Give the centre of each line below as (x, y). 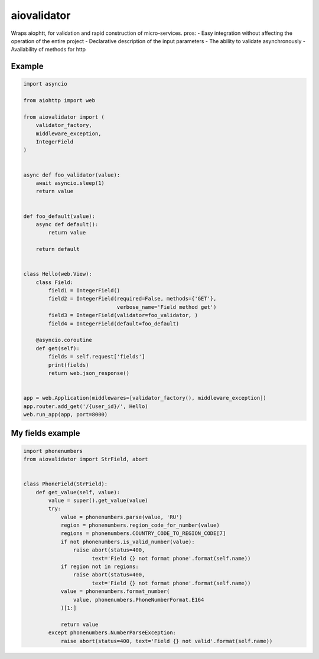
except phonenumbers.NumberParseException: (112, 633)
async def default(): (67, 224)
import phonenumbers (53, 451)
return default (58, 249)
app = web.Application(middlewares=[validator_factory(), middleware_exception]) (145, 398)
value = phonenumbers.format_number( (115, 591)
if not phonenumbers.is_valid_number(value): (128, 541)
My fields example (45, 433)
